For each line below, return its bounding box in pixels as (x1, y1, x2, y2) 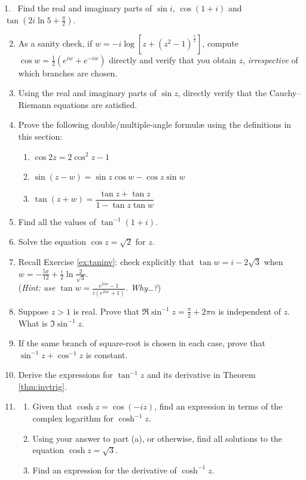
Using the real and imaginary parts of (18, 87, 157, 99)
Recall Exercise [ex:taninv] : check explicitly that (18, 256, 194, 267)
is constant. (85, 348, 128, 361)
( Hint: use (18, 281, 56, 294)
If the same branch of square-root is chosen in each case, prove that (18, 337, 265, 349)
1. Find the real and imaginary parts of (4, 2, 152, 14)
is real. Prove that (73, 304, 139, 317)
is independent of (218, 304, 281, 317)
